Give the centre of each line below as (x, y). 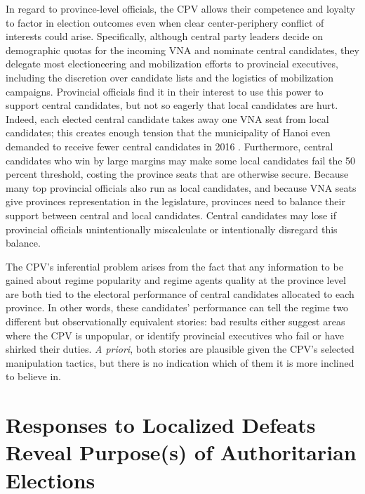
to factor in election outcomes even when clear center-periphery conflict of (165, 22)
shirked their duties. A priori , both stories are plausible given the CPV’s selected (180, 349)
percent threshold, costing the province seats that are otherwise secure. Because (177, 174)
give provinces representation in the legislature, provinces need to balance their (175, 201)
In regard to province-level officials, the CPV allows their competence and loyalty (180, 8)
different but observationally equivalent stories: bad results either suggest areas (175, 321)
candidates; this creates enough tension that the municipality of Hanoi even (168, 132)
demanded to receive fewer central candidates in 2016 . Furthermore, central (170, 146)
